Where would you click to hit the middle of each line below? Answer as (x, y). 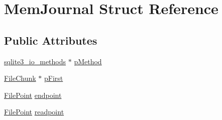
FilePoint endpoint (33, 95)
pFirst (53, 78)
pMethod (88, 61)
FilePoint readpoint (34, 112)
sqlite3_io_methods (35, 61)
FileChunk (20, 78)
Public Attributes (51, 40)
